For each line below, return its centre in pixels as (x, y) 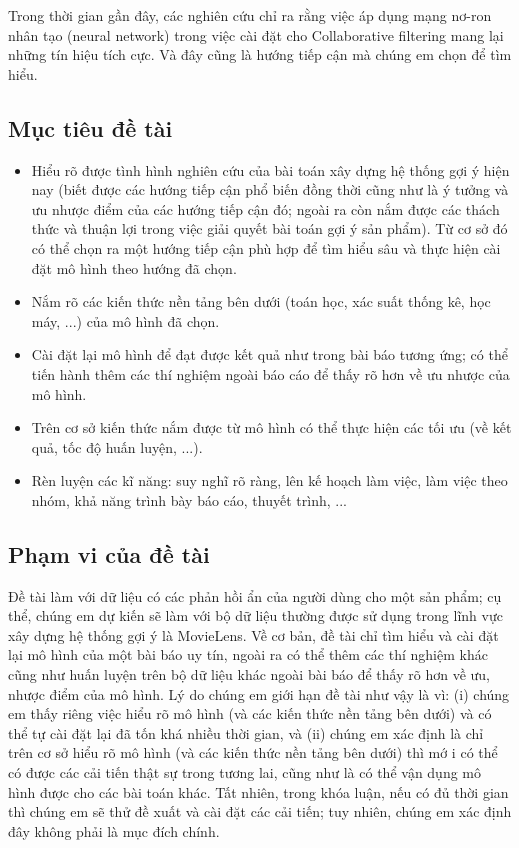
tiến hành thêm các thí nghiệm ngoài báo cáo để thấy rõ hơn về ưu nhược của (270, 373)
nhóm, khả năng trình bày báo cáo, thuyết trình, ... (189, 499)
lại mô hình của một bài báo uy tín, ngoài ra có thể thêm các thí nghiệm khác (248, 654)
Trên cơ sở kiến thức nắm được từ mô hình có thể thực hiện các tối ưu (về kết (271, 427)
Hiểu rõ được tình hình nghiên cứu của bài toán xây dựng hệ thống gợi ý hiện (270, 169)
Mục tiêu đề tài (90, 127)
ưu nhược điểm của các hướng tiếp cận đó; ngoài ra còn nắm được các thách (265, 208)
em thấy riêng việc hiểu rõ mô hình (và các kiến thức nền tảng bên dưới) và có (250, 713)
